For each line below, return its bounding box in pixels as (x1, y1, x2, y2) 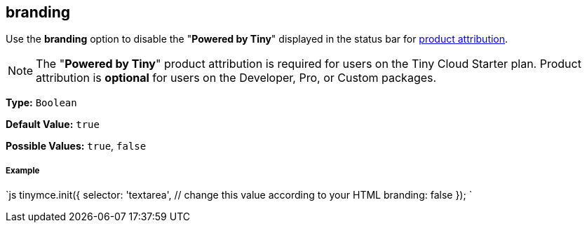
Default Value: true (6, 118, 100, 131)
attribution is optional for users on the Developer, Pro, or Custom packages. (36, 71, 437, 85)
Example (6, 165, 40, 176)
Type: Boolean (6, 97, 77, 109)
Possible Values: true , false (6, 140, 147, 152)
